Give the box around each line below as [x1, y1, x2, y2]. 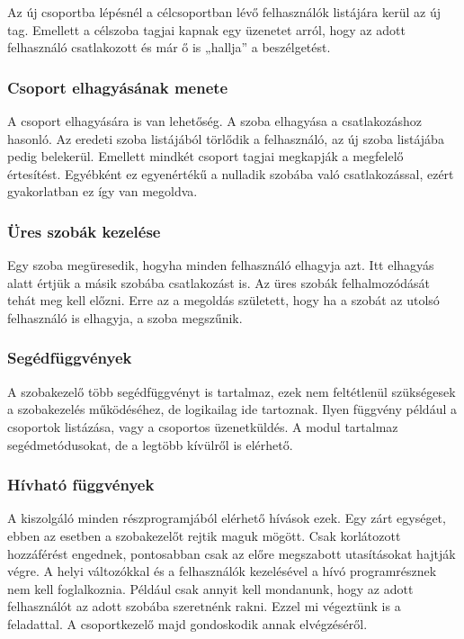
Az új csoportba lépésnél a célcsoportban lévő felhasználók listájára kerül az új [7, 3, 441, 21]
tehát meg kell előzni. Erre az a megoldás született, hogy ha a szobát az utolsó [7, 291, 440, 310]
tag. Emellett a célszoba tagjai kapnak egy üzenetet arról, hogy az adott [7, 20, 406, 39]
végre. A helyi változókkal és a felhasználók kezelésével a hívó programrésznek [7, 562, 437, 580]
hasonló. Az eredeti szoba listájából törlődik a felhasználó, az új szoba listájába [7, 129, 444, 148]
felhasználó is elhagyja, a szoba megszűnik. [7, 308, 243, 327]
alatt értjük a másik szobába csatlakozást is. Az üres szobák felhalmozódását [7, 273, 431, 292]
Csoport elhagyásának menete [7, 76, 228, 98]
